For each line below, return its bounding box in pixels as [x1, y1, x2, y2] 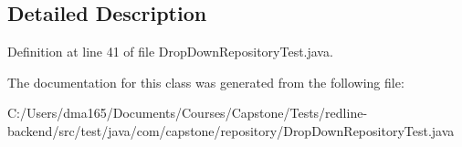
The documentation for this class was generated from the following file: [7, 72, 404, 91]
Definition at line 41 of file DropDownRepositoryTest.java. [7, 42, 333, 61]
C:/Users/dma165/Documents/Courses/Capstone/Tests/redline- [7, 103, 368, 122]
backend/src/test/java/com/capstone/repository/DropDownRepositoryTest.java [7, 121, 455, 140]
